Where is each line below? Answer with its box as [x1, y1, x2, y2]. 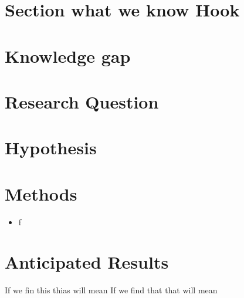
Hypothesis [5, 136, 97, 160]
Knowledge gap [5, 43, 131, 67]
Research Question [5, 89, 159, 113]
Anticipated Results [5, 250, 169, 274]
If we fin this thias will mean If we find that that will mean [5, 284, 218, 296]
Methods [5, 181, 77, 205]
